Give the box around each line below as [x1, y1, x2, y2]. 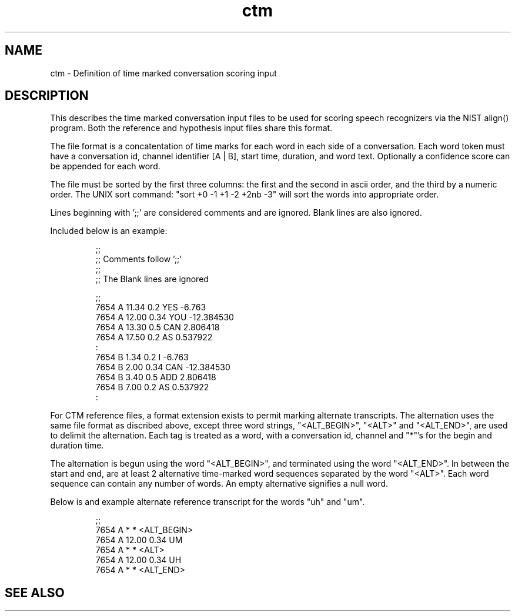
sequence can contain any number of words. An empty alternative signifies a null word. [50, 478, 389, 489]
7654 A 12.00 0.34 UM [95, 535, 183, 545]
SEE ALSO [5, 585, 65, 600]
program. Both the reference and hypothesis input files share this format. [50, 123, 333, 133]
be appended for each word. [50, 161, 160, 172]
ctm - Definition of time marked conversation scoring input [50, 68, 277, 78]
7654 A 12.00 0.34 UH [95, 555, 182, 565]
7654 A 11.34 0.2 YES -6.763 [95, 302, 206, 313]
